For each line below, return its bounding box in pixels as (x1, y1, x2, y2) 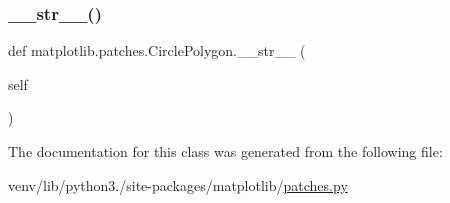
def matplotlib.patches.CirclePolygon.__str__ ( (8, 40, 306, 61)
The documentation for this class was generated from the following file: (8, 141, 443, 161)
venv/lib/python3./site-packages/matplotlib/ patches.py (8, 174, 348, 195)
